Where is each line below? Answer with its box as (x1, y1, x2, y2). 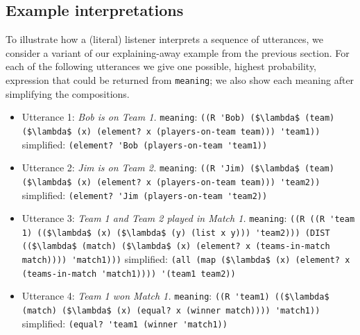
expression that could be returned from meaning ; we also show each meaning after (6, 72, 354, 87)
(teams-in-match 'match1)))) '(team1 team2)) (22, 268, 236, 279)
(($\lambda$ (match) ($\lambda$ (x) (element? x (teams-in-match (22, 241, 330, 252)
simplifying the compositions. (6, 86, 130, 101)
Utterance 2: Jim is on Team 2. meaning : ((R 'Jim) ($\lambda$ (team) (22, 160, 334, 175)
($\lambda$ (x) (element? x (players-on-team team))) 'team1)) (22, 126, 320, 137)
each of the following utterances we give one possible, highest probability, (6, 59, 316, 74)
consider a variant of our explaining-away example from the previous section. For (6, 45, 350, 60)
